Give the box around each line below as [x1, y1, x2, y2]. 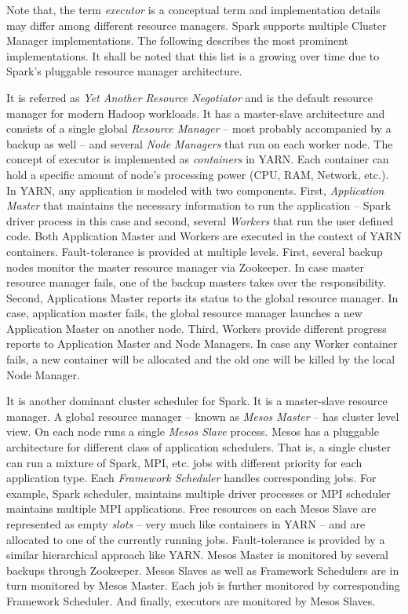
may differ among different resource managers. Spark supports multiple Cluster [6, 16, 387, 33]
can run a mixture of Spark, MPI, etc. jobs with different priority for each [6, 454, 362, 470]
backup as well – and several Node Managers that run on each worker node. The [6, 135, 393, 152]
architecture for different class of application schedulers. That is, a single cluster [6, 439, 391, 455]
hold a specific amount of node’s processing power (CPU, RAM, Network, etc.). [6, 166, 389, 182]
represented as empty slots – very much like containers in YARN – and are [6, 516, 366, 532]
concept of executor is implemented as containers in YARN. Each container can [6, 151, 389, 167]
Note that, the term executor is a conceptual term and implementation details [6, 2, 381, 17]
